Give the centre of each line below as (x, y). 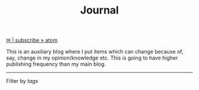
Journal (99, 10)
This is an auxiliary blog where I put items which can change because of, (95, 52)
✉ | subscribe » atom (32, 40)
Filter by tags (22, 81)
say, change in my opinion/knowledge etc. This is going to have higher (92, 58)
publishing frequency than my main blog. (56, 64)
